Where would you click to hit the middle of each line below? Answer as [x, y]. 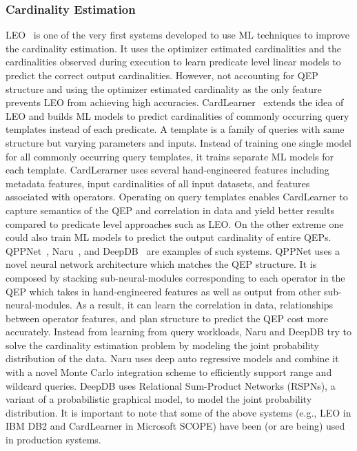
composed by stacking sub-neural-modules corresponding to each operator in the [175, 277]
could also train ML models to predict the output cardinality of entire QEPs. [169, 237]
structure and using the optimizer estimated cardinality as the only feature [164, 88]
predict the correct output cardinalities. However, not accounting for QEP [162, 75]
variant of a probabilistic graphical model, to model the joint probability [159, 399]
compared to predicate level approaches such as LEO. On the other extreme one [175, 223]
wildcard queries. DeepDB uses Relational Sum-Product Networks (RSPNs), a [171, 385]
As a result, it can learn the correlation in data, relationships [204, 305]
